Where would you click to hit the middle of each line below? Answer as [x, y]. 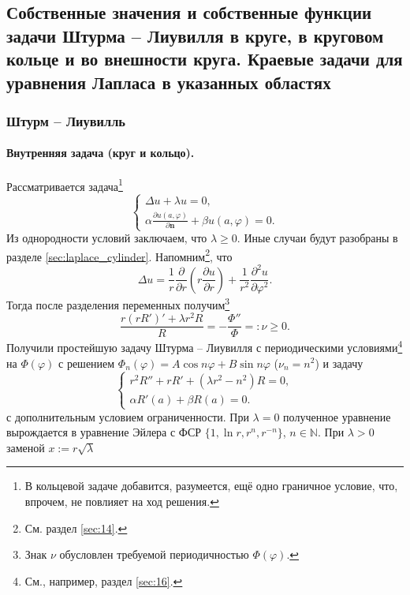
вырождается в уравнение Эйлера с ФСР [104, 432]
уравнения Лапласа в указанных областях [169, 82]
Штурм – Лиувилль [66, 120]
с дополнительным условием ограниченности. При [128, 416]
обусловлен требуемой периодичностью [154, 554]
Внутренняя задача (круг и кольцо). [101, 153]
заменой [26, 447]
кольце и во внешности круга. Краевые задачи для [205, 59]
